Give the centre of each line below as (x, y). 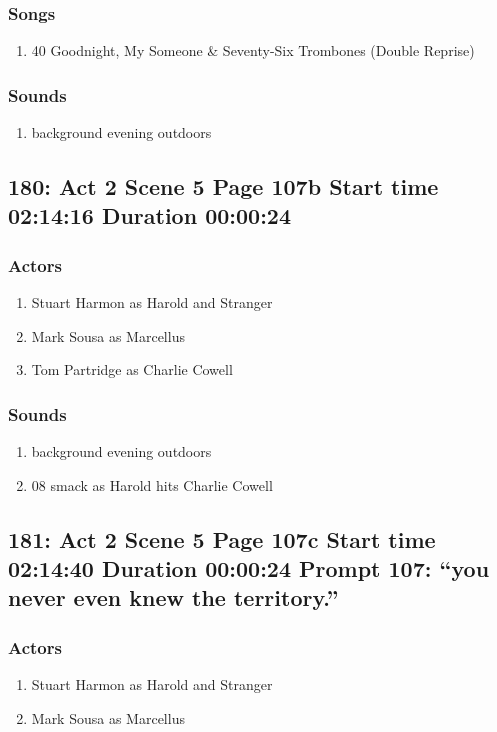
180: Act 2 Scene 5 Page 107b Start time (223, 186)
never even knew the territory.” (173, 597)
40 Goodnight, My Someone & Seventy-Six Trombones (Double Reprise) (253, 50)
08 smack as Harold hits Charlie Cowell (152, 484)
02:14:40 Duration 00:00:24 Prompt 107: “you (249, 567)
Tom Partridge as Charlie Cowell (132, 369)
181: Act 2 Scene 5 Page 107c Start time (222, 538)
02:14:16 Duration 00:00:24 (149, 215)
